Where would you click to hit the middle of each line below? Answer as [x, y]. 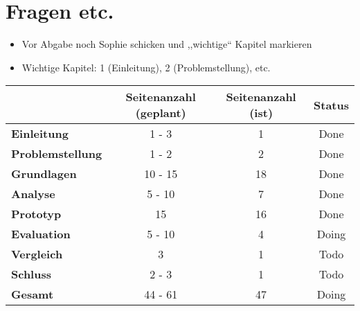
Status [331, 105]
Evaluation [41, 234]
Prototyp [36, 214]
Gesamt [33, 294]
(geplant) [161, 113]
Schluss [31, 274]
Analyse [33, 194]
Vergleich [37, 254]
